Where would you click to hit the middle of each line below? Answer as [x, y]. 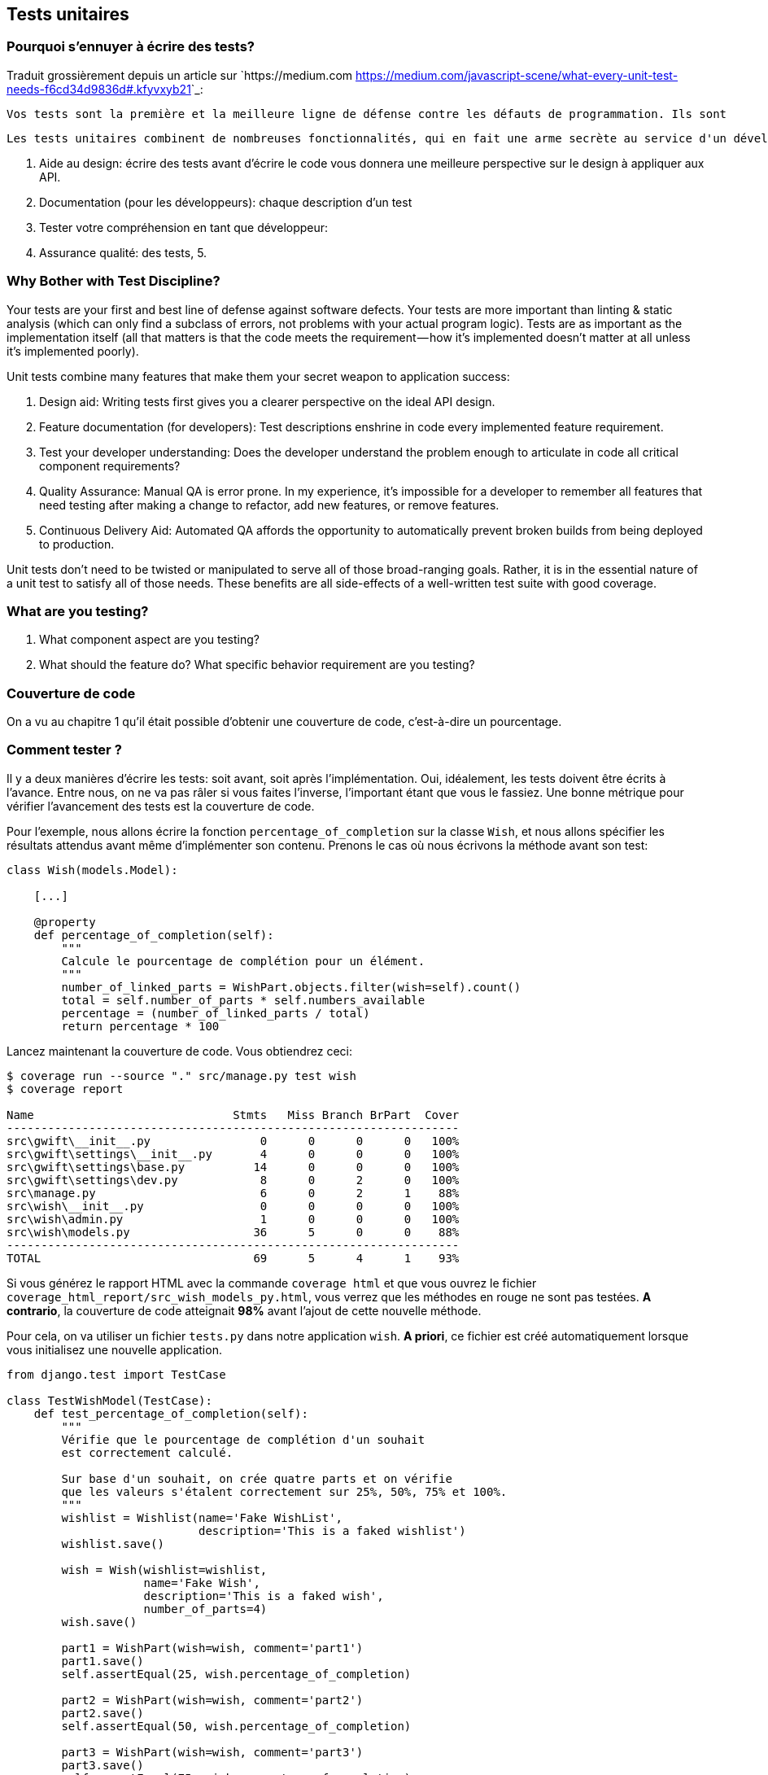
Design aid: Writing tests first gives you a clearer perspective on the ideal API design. [267, 401]
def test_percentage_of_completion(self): [171, 1413]
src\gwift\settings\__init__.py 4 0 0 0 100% [233, 1154]
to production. [77, 544]
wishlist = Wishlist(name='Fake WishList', [202, 1517]
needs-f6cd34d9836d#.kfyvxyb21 [99, 89]
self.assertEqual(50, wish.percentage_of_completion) [236, 1726]
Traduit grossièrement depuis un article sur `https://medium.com [180, 75]
